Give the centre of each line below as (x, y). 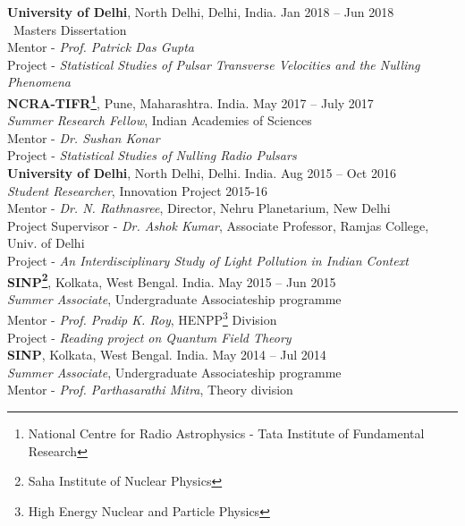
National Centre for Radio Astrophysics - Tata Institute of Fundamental (226, 433)
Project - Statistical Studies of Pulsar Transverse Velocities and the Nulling (214, 64)
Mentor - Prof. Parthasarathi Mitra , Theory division (150, 390)
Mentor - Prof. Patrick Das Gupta (101, 47)
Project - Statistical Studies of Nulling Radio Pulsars (152, 155)
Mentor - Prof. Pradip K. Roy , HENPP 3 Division (142, 318)
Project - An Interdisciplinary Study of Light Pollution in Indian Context (208, 260)
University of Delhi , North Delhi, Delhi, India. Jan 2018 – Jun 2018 (201, 12)
